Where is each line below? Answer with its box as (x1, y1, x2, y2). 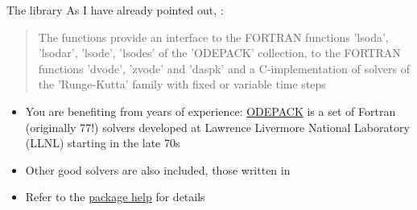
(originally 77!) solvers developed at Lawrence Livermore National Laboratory (25, 118, 410, 135)
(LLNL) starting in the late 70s (25, 134, 180, 151)
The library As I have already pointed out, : (6, 2, 224, 18)
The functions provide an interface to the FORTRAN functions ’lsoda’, (38, 28, 389, 45)
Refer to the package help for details (25, 188, 205, 205)
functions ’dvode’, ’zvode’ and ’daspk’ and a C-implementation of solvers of (38, 60, 411, 76)
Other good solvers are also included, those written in (25, 161, 291, 178)
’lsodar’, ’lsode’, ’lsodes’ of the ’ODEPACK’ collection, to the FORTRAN (38, 44, 401, 61)
